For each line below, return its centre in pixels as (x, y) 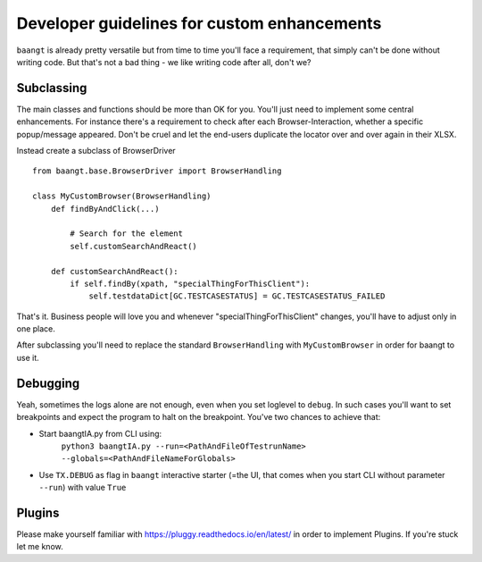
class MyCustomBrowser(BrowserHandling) (122, 196)
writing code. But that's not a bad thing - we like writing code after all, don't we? (164, 62)
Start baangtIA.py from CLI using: (100, 433)
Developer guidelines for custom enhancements (199, 23)
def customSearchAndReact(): (114, 271)
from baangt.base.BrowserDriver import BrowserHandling (157, 171)
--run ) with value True (83, 488)
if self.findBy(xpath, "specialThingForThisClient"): (190, 283)
